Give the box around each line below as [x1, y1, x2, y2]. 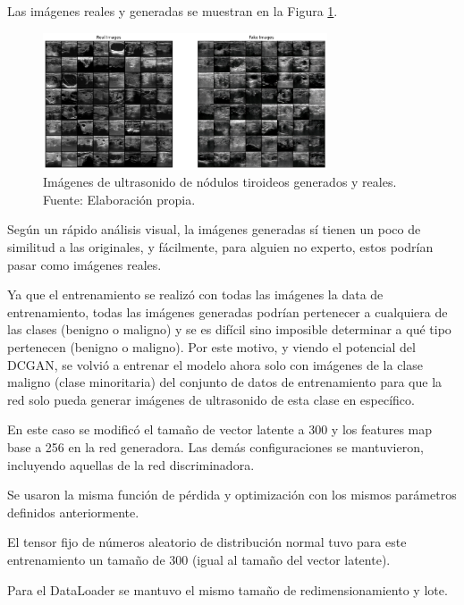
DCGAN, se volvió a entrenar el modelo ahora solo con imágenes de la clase [7, 355, 423, 374]
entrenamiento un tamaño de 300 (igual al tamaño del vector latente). [7, 550, 391, 568]
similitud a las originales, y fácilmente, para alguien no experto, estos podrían [7, 238, 434, 256]
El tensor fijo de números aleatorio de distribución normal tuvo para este [7, 533, 407, 551]
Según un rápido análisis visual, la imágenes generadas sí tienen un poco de [7, 220, 421, 239]
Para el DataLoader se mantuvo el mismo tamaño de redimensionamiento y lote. [7, 580, 448, 599]
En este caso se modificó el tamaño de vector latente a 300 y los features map [7, 420, 433, 439]
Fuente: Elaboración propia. [43, 189, 196, 208]
